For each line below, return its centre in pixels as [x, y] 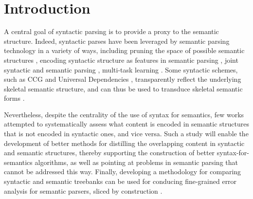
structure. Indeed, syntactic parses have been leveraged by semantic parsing [117, 41]
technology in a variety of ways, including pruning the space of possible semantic [124, 50]
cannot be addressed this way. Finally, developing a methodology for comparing [123, 172]
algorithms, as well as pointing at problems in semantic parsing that [136, 162]
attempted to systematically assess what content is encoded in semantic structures [126, 124]
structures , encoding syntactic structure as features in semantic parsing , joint [121, 60]
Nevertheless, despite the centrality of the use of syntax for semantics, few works [124, 114]
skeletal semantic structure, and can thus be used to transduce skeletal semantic [123, 88]
